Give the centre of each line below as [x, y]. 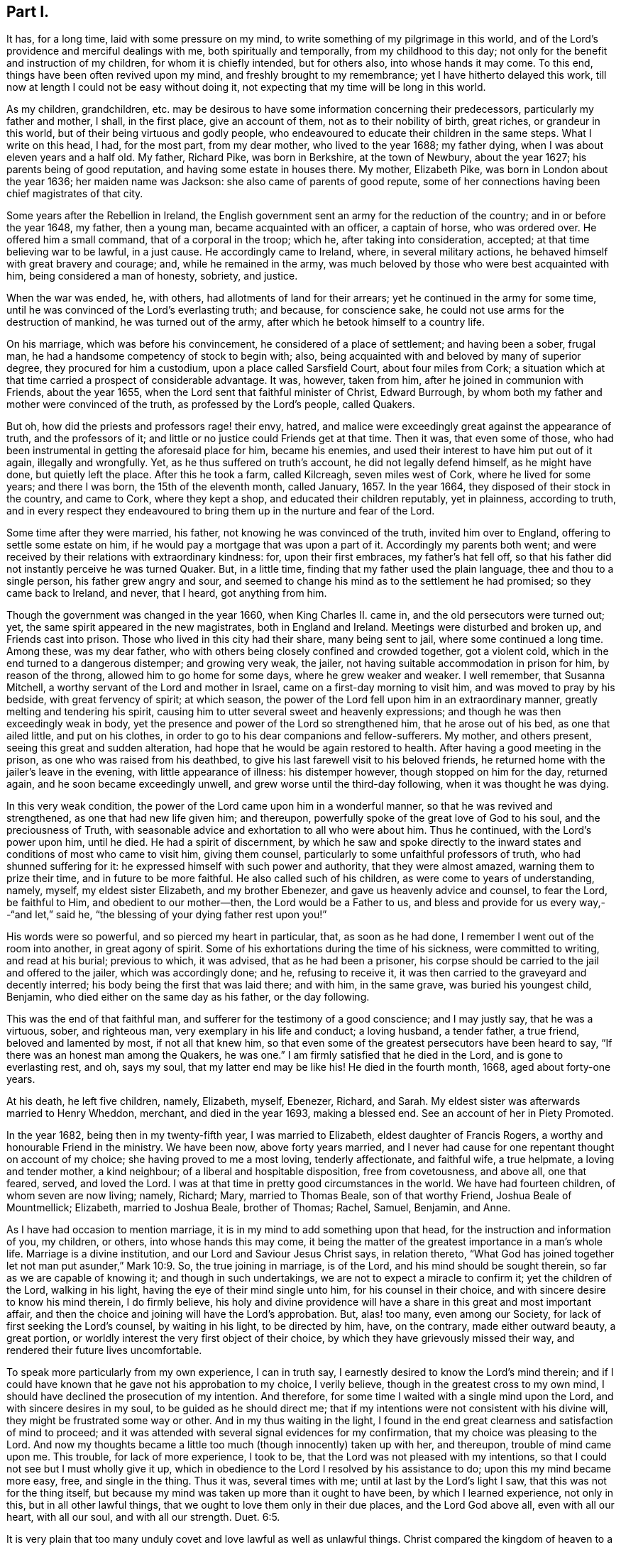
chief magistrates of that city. [75, 194]
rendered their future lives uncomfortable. [104, 1350]
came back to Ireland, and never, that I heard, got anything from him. [167, 593]
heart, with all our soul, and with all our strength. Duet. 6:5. [143, 1517]
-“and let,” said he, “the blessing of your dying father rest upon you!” [167, 915]
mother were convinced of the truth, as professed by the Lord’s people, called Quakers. [211, 404]
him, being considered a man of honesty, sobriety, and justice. [152, 276]
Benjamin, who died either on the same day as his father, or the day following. [188, 997]
